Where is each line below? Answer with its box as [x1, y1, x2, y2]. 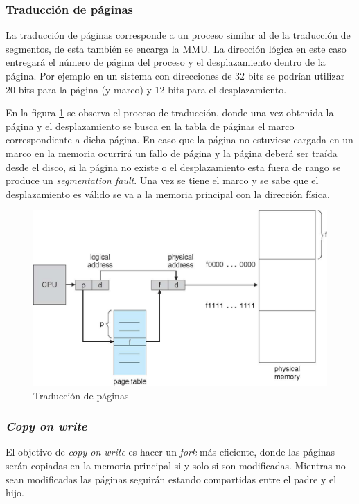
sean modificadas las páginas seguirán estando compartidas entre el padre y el [6, 471, 337, 486]
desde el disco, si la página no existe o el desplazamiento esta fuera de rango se [6, 159, 341, 174]
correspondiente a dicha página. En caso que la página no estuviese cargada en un [6, 132, 353, 147]
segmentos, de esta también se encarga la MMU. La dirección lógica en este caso [6, 41, 347, 55]
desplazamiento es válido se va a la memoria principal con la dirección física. [6, 186, 330, 201]
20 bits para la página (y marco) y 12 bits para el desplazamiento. [6, 82, 287, 96]
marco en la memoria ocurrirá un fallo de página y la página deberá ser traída [6, 145, 338, 160]
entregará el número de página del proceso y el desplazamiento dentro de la [6, 55, 326, 69]
